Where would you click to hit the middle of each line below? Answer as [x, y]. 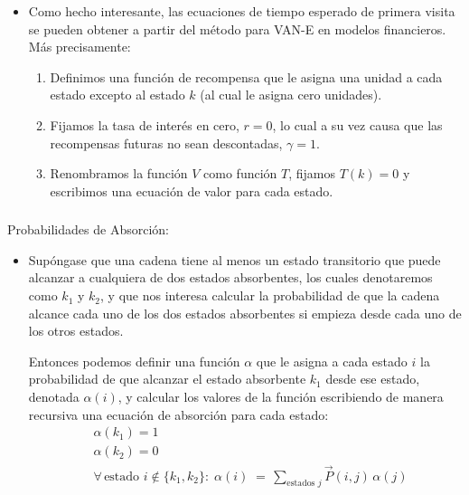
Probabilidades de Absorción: [88, 229]
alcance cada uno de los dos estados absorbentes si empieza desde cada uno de [245, 313]
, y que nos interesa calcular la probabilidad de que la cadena [270, 295]
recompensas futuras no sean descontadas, [166, 143]
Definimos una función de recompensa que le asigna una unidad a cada [246, 76]
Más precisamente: [80, 47]
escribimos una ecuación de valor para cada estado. [192, 190]
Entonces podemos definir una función [134, 361]
